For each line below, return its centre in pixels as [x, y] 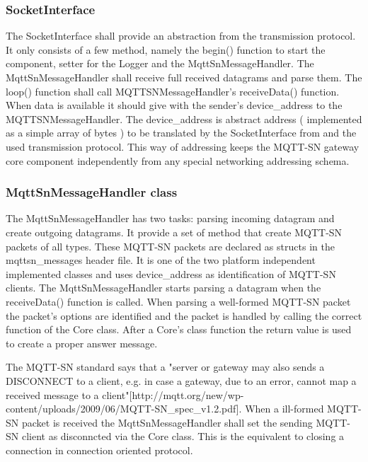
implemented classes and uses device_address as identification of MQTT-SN [171, 273]
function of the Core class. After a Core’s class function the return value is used [179, 329]
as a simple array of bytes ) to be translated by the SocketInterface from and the [181, 133]
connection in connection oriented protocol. [99, 450]
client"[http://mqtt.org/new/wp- [173, 394]
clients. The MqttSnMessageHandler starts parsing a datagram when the [163, 288]
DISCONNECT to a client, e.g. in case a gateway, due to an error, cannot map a [181, 380]
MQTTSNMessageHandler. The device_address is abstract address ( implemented [184, 119]
